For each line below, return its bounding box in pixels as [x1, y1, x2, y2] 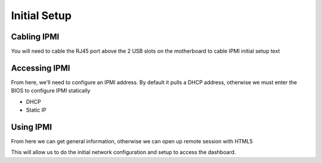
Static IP [26, 106, 47, 113]
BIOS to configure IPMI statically [11, 87, 91, 94]
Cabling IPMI [11, 32, 60, 42]
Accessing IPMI [11, 63, 70, 73]
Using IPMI [11, 122, 52, 132]
